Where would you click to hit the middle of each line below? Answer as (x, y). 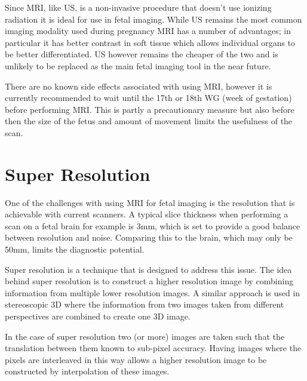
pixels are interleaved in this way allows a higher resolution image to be (136, 359)
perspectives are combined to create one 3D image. (98, 316)
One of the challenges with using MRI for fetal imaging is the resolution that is (150, 202)
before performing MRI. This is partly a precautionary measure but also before (150, 109)
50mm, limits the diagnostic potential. (75, 249)
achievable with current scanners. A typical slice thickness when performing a (147, 214)
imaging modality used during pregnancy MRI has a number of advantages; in (148, 31)
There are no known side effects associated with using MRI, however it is (139, 86)
